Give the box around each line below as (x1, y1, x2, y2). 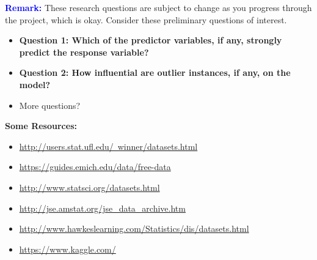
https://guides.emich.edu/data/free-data (19, 160, 171, 173)
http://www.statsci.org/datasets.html (19, 180, 160, 193)
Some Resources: (5, 119, 77, 132)
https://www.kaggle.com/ (19, 242, 116, 255)
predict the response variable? (19, 45, 149, 58)
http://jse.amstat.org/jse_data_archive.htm (19, 201, 186, 214)
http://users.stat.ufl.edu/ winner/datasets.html (19, 139, 198, 152)
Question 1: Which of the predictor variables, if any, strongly (19, 34, 282, 46)
